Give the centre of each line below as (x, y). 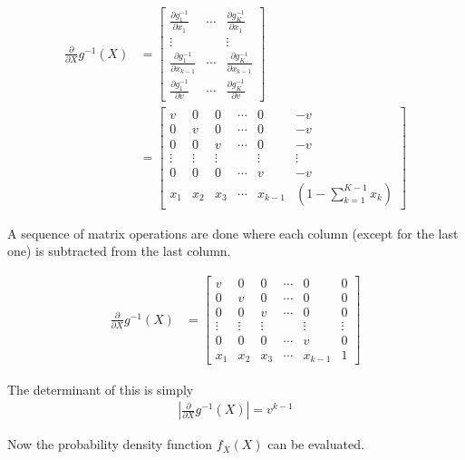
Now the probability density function (110, 444)
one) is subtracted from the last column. (119, 251)
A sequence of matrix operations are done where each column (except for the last (233, 233)
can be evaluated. (316, 444)
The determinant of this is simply (101, 389)
